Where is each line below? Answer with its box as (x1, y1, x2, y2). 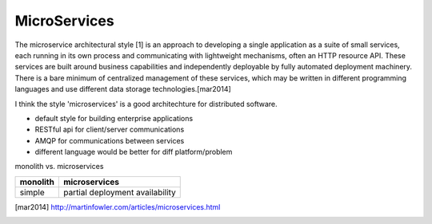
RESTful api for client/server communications (34, 124, 185, 135)
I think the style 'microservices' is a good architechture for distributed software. (14, 99, 278, 108)
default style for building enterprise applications (34, 113, 194, 123)
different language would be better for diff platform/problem (34, 147, 233, 157)
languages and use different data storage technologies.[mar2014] (14, 84, 231, 94)
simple (19, 187, 46, 198)
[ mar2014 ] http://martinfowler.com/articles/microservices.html (14, 202, 221, 211)
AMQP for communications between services (34, 136, 185, 145)
